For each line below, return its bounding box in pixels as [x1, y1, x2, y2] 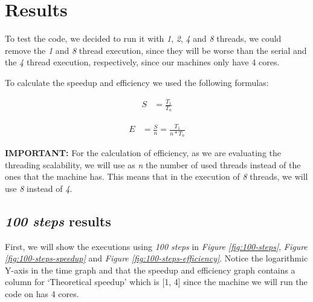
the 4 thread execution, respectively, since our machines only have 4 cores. [5, 56, 280, 68]
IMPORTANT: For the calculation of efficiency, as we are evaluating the [5, 146, 282, 159]
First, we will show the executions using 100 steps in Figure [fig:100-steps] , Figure [5, 240, 308, 252]
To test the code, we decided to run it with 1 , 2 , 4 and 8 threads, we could [5, 32, 282, 45]
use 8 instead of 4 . [5, 182, 73, 194]
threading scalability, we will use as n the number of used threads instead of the [5, 158, 301, 171]
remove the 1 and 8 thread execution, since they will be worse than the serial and [5, 44, 307, 56]
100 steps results [5, 211, 111, 230]
